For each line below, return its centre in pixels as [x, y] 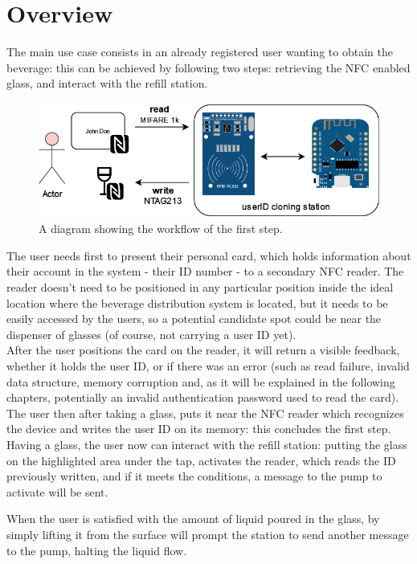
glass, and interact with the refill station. [107, 83]
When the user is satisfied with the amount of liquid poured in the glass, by [193, 519]
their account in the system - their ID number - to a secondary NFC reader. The [205, 271]
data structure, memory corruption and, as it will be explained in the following [201, 381]
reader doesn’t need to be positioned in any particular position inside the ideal [200, 287]
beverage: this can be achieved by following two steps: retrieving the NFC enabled [208, 67]
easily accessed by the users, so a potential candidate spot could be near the [194, 319]
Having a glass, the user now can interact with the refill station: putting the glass [207, 444]
